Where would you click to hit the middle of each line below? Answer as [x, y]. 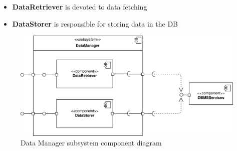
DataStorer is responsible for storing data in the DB [95, 23]
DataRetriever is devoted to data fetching [80, 7]
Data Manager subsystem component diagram [91, 143]
